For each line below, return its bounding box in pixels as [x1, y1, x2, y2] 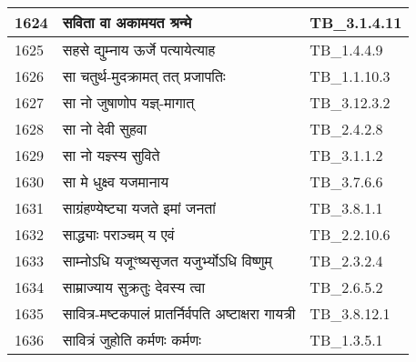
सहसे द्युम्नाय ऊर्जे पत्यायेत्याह [62, 39, 216, 60]
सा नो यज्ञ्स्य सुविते [62, 145, 160, 166]
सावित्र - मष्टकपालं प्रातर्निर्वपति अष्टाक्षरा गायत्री [62, 303, 296, 324]
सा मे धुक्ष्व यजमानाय [62, 171, 169, 192]
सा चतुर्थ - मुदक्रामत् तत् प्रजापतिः [62, 65, 226, 86]
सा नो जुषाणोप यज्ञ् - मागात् [62, 92, 195, 113]
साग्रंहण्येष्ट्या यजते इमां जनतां [62, 197, 216, 218]
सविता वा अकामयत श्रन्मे [62, 12, 192, 33]
